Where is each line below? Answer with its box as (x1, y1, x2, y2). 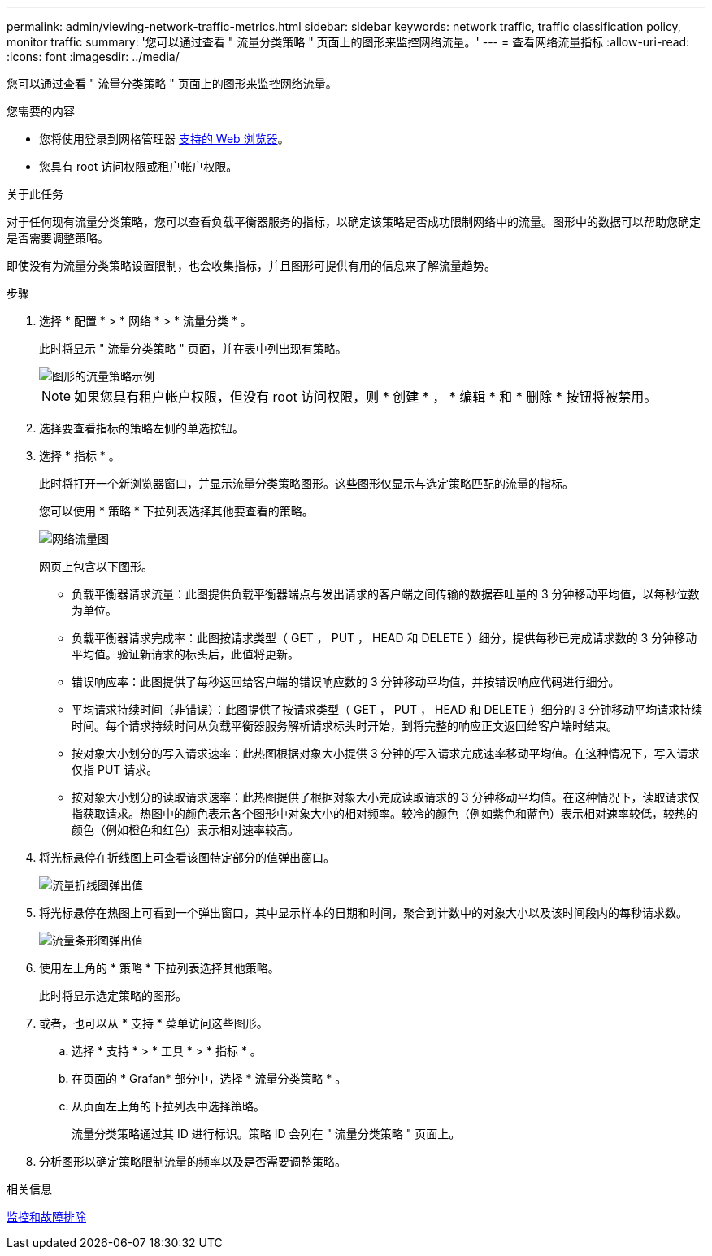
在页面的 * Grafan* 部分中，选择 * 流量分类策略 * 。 (72, 1071, 347, 1085)
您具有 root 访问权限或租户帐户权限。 (39, 159, 238, 173)
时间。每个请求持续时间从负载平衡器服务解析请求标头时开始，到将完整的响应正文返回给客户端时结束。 (72, 719, 618, 732)
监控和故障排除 (7, 1210, 86, 1223)
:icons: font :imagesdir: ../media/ (7, 50, 180, 63)
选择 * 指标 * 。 (39, 449, 120, 463)
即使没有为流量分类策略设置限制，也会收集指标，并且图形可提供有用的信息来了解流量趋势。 (7, 259, 496, 272)
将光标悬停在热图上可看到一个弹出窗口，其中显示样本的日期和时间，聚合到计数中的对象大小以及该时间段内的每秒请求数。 (39, 906, 688, 919)
